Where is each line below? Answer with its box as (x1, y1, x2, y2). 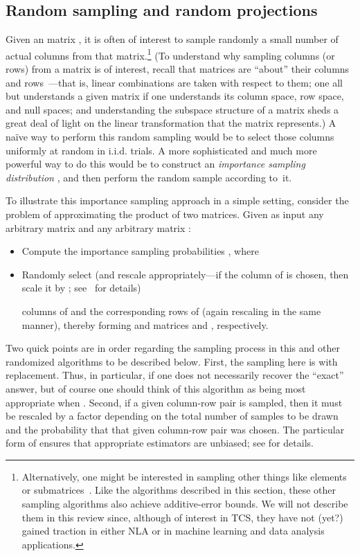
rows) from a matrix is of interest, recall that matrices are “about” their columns (6, 62, 350, 76)
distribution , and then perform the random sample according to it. (6, 170, 292, 184)
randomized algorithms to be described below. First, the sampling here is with (6, 354, 338, 368)
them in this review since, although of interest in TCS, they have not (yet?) (21, 510, 343, 524)
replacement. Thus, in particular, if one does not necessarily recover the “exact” (6, 368, 344, 382)
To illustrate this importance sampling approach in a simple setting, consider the (6, 193, 349, 208)
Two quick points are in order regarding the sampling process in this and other (6, 341, 340, 355)
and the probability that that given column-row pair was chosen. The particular (6, 422, 345, 436)
